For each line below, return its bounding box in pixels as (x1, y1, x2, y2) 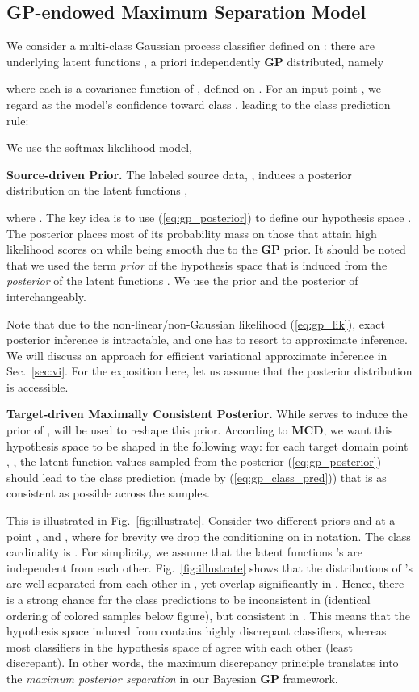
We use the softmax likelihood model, (6, 139, 192, 156)
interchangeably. (6, 287, 86, 304)
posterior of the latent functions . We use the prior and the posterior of (6, 272, 358, 289)
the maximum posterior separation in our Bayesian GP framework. (6, 669, 338, 686)
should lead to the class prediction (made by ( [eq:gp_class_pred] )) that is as (6, 468, 387, 485)
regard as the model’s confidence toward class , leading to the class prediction (6, 95, 391, 112)
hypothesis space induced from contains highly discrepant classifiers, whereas (6, 623, 387, 640)
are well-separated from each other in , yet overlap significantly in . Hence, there (6, 575, 404, 592)
